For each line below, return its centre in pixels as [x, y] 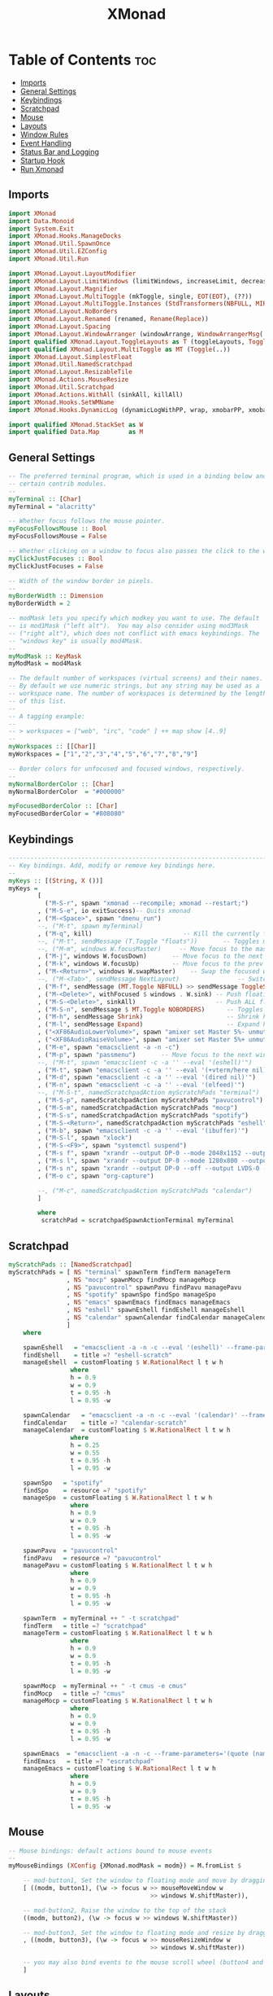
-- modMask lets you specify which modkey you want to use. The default [134, 619]
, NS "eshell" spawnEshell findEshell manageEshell [156, 1310]
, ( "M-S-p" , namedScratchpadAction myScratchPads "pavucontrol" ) [151, 1100]
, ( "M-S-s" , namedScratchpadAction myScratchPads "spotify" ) [143, 1115]
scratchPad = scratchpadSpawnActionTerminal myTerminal [137, 1221]
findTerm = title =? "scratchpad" [85, 1625]
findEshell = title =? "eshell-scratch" [98, 1355]
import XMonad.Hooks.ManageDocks [65, 236]
